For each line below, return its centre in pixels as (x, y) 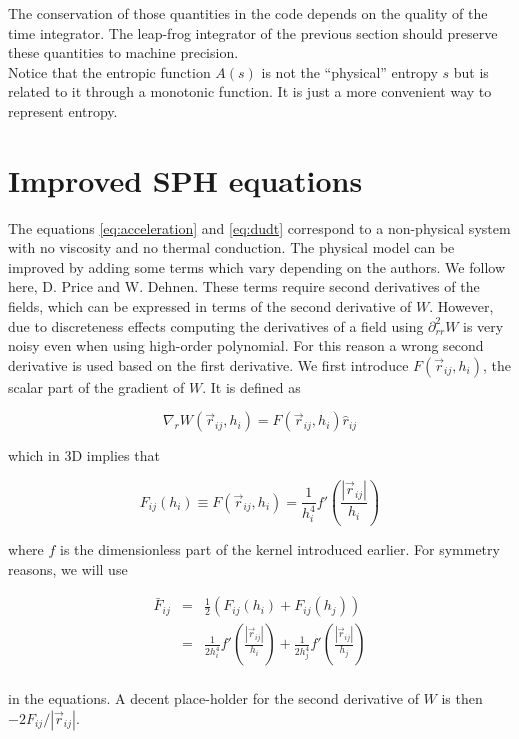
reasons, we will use (68, 568)
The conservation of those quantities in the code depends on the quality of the (248, 13)
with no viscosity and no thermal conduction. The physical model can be (231, 247)
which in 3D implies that (84, 455)
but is (471, 71)
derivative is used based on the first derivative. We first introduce (208, 364)
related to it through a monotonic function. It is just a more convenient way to (250, 91)
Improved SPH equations (185, 179)
